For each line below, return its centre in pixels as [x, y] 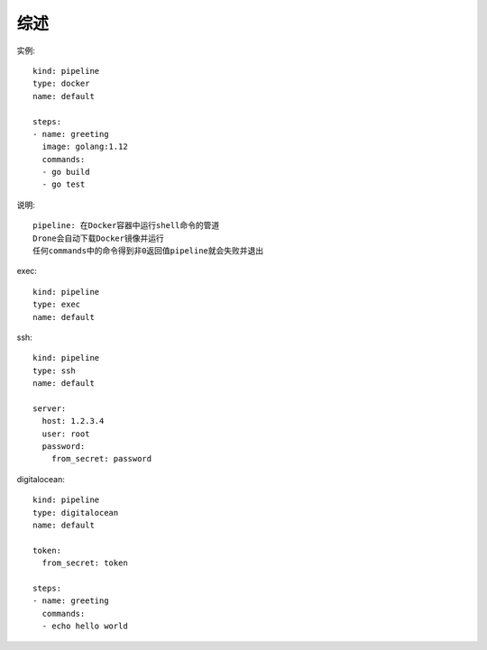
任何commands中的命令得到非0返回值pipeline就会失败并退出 [148, 251]
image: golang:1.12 [85, 147]
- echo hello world [85, 626]
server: [50, 408]
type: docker [61, 84]
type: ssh [54, 371]
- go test [64, 184]
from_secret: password [101, 459]
